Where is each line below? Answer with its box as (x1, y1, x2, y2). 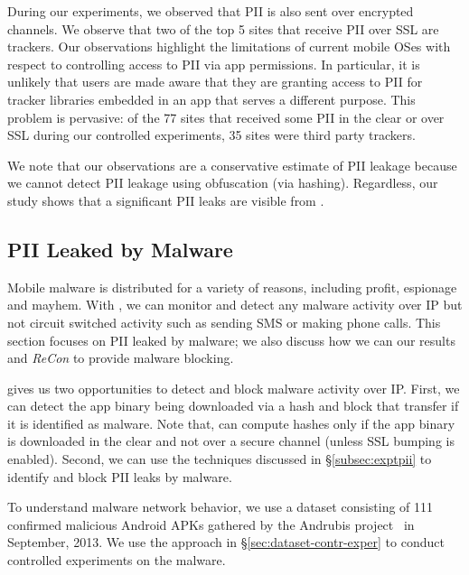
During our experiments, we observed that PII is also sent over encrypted (7, 2, 414, 20)
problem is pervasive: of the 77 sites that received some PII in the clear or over (7, 107, 445, 126)
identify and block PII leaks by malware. (7, 467, 232, 486)
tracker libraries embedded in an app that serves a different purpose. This (7, 89, 416, 108)
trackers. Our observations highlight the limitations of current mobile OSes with (7, 37, 451, 56)
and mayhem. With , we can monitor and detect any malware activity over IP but (7, 295, 463, 314)
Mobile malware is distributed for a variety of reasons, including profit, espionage (7, 277, 457, 296)
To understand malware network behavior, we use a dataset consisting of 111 (7, 497, 434, 516)
